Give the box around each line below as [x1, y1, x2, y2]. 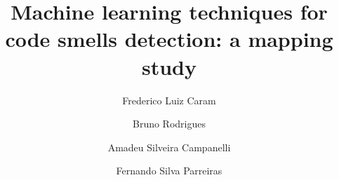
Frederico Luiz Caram [122, 92, 216, 107]
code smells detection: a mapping [5, 25, 333, 53]
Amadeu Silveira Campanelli [107, 139, 231, 154]
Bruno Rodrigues [132, 116, 206, 131]
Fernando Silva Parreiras [116, 163, 222, 178]
